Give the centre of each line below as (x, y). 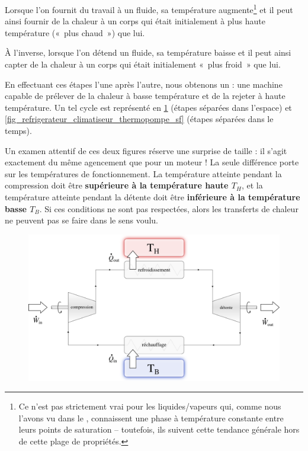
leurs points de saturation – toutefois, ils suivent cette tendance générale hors (159, 429)
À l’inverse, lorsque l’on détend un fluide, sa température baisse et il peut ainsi (148, 52)
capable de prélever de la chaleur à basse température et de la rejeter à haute (145, 96)
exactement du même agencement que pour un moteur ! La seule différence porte (152, 162)
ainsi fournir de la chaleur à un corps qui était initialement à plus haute (135, 21)
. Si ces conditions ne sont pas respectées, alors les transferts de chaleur (169, 208)
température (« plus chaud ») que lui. (75, 32)
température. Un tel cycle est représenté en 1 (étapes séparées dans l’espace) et (148, 107)
